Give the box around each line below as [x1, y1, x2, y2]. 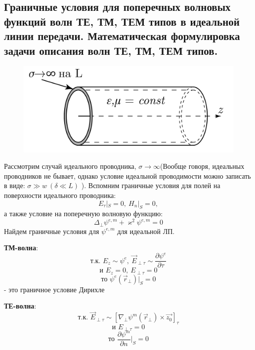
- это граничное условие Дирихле [4, 284, 105, 294]
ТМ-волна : [4, 242, 38, 253]
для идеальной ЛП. [117, 226, 175, 236]
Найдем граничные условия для [4, 226, 99, 236]
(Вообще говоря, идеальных [160, 161, 245, 171]
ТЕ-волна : [4, 301, 37, 311]
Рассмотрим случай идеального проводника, [4, 161, 136, 171]
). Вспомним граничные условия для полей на [81, 180, 220, 191]
